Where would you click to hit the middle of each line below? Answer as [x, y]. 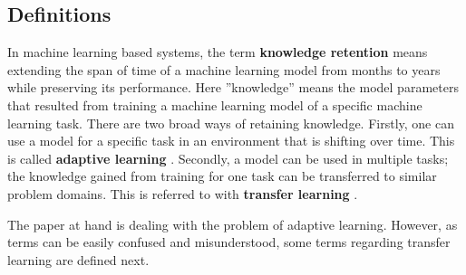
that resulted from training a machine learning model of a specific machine [215, 104]
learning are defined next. [78, 259]
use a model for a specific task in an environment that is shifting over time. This [231, 141]
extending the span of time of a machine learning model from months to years [224, 69]
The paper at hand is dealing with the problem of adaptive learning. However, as [233, 224]
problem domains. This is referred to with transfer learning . [183, 193]
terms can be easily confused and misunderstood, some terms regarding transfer [229, 242]
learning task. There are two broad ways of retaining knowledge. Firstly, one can [231, 123]
